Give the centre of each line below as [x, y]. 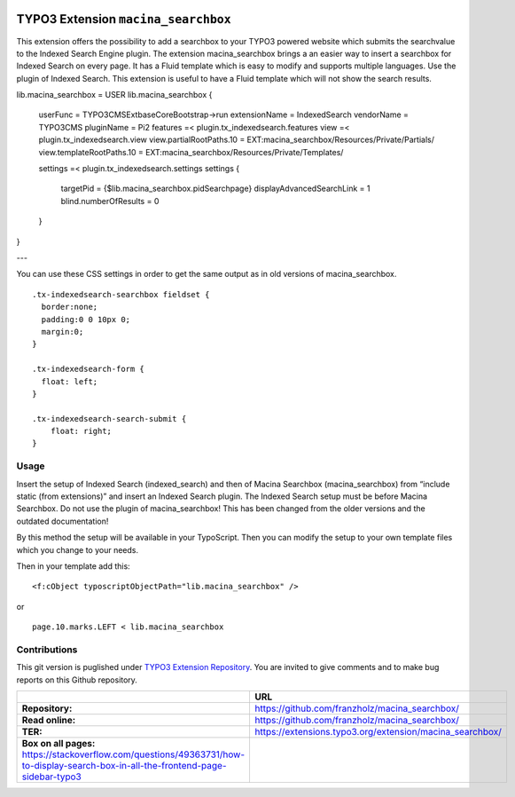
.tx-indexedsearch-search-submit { [109, 418]
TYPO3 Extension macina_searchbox [124, 19]
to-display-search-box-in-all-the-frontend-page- [124, 766]
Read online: [49, 721]
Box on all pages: [59, 744]
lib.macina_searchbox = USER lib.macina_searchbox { [114, 95]
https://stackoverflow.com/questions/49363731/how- [133, 754]
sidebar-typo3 [51, 777]
